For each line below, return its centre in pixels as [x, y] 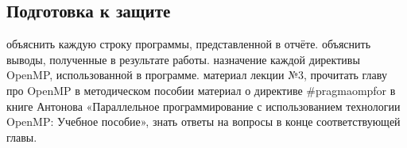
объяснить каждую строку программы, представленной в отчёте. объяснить [189, 44]
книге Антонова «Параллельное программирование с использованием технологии [203, 106]
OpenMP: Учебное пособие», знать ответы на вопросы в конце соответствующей [203, 121]
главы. [22, 137]
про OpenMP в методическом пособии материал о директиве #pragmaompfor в [201, 90]
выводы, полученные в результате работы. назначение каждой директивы [183, 59]
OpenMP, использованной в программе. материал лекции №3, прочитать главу [197, 75]
